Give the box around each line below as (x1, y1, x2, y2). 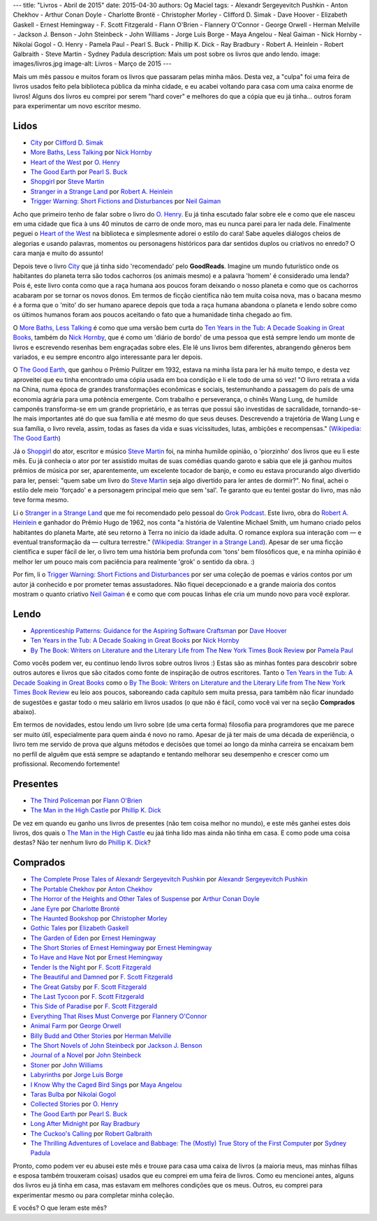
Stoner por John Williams (30, 1060, 103, 1069)
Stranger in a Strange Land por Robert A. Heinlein (30, 187, 173, 196)
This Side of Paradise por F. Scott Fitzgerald (30, 1002, 158, 1011)
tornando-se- (322, 404, 361, 413)
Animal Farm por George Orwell (30, 1022, 121, 1030)
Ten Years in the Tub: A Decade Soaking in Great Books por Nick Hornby (30, 636, 239, 645)
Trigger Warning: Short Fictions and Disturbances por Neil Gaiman (30, 197, 221, 205)
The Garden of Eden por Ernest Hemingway (30, 933, 156, 942)
